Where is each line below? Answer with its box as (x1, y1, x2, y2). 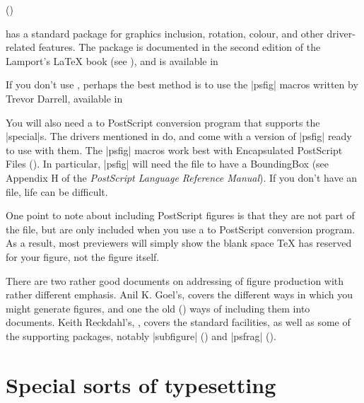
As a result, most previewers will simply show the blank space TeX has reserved (6, 235, 352, 250)
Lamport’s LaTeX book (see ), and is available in (6, 53, 218, 68)
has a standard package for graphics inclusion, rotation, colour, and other (6, 25, 324, 40)
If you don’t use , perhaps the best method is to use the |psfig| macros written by (6, 77, 358, 92)
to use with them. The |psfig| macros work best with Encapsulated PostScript (6, 142, 343, 157)
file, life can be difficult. (6, 184, 108, 199)
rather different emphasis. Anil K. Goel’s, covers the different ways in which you (6, 287, 353, 302)
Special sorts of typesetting (6, 370, 276, 399)
